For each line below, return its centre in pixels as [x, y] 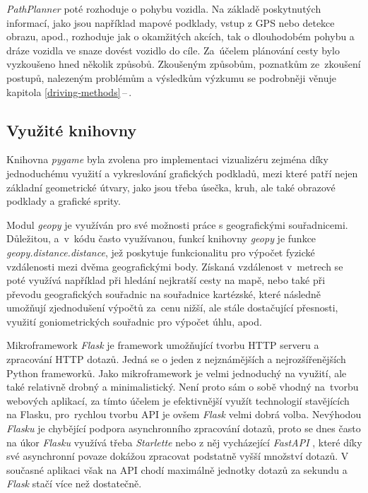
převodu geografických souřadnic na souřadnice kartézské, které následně [164, 293]
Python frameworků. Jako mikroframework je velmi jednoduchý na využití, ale [177, 373]
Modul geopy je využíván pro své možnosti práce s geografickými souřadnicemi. [177, 224]
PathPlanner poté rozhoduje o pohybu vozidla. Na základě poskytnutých [164, 8]
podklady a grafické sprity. [64, 201]
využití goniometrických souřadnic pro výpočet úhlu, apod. [134, 321]
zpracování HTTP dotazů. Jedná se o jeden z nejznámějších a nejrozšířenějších [176, 359]
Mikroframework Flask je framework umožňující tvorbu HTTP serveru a [163, 345]
